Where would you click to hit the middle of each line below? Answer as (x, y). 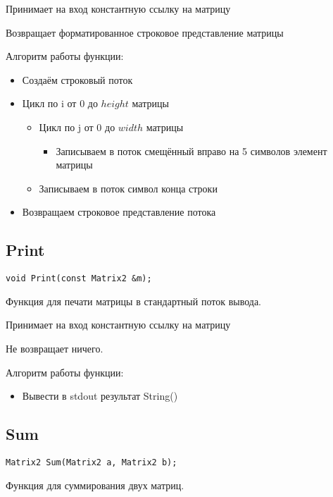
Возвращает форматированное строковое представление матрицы (145, 32)
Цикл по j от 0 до (77, 127)
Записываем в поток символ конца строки (128, 188)
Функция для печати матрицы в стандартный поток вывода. (133, 301)
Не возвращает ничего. (55, 348)
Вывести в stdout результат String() (100, 396)
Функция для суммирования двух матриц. (95, 485)
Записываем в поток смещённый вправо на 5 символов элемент (191, 151)
